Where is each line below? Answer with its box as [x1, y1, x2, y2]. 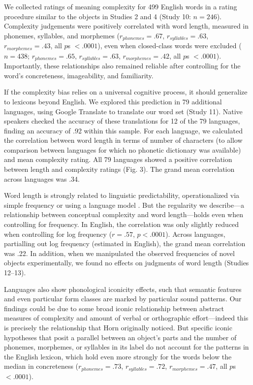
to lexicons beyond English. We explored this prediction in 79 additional [4, 96, 222, 106]
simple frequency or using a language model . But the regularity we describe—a [4, 199, 244, 210]
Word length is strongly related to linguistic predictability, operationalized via [4, 190, 240, 200]
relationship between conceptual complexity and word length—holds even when [4, 209, 243, 220]
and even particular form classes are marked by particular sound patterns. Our [4, 293, 242, 304]
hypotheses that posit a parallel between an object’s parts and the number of [4, 332, 237, 342]
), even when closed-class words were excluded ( [97, 40, 242, 51]
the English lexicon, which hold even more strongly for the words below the [4, 351, 232, 361]
